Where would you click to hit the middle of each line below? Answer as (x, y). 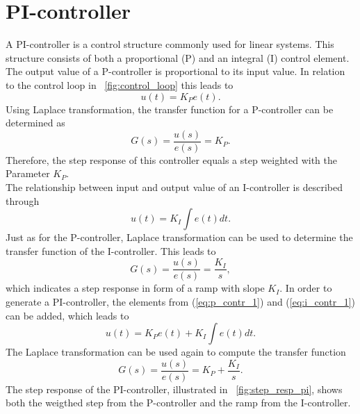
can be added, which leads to (67, 315)
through (23, 200)
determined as (35, 123)
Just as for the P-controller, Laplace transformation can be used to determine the (179, 237)
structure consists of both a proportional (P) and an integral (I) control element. (178, 57)
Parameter (28, 173)
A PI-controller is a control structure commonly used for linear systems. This (170, 44)
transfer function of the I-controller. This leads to (111, 250)
